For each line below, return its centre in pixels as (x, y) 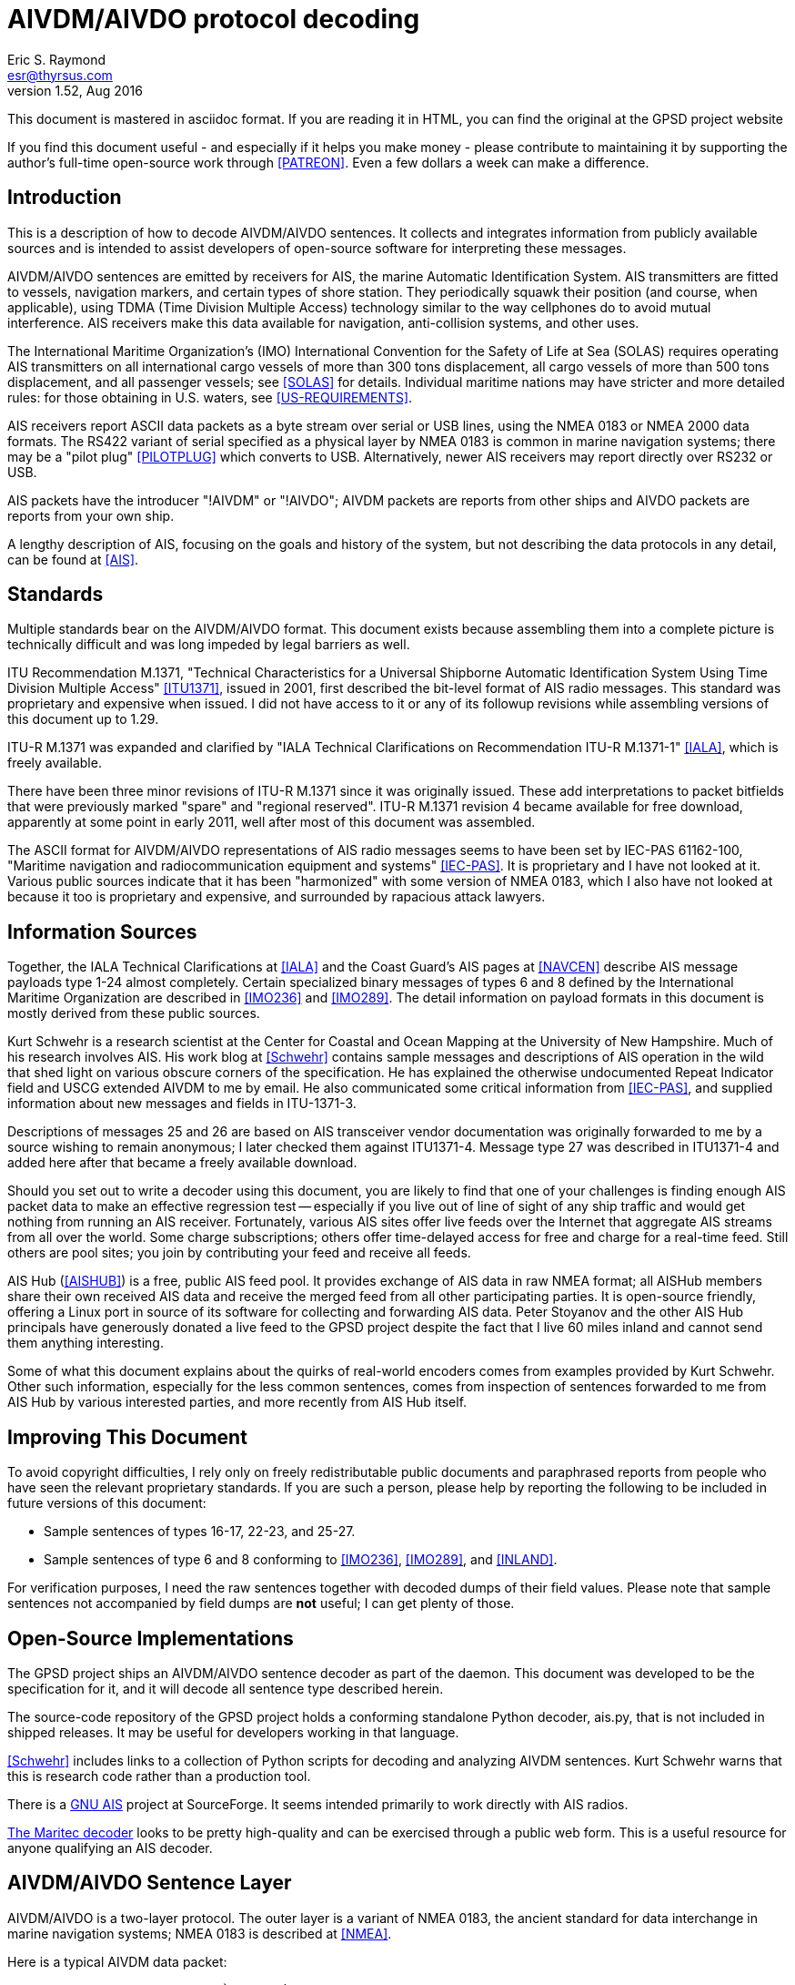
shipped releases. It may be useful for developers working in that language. (233, 1732)
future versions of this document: (107, 1503)
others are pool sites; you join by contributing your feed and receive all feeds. (239, 1253)
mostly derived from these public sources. (134, 1013)
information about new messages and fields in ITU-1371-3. (182, 1104)
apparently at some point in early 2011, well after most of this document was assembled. (272, 822)
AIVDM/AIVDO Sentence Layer (150, 1883)
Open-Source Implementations (151, 1638)
